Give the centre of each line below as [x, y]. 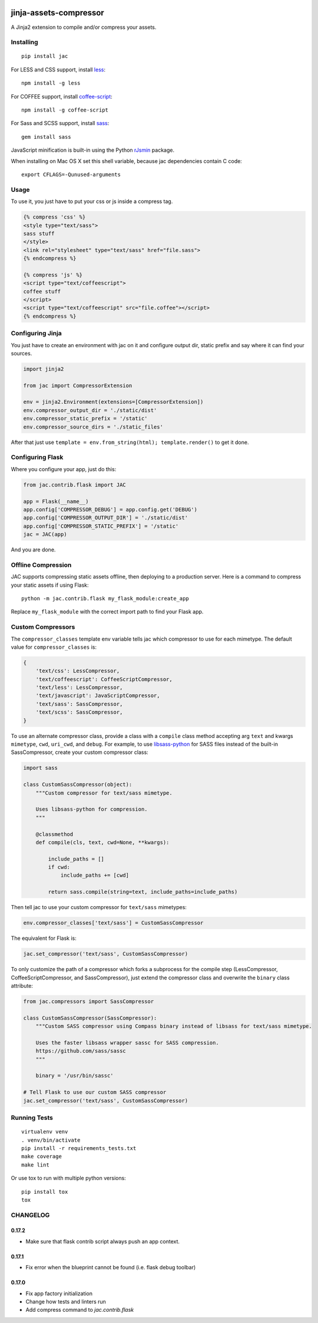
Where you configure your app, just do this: [64, 469]
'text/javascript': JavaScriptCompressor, [98, 696]
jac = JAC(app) [45, 535]
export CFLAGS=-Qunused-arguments [71, 174]
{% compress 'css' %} [54, 217]
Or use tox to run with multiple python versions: [68, 1178]
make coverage [42, 1157]
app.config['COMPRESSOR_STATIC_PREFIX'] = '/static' [101, 526]
